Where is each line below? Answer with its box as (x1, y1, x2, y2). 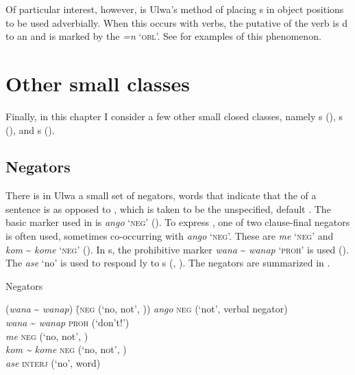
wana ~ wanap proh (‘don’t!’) (5, 315, 130, 330)
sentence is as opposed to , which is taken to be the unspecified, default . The (5, 201, 331, 216)
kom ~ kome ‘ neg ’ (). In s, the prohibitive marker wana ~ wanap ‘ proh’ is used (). (5, 242, 349, 256)
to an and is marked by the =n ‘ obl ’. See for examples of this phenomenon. (5, 29, 321, 43)
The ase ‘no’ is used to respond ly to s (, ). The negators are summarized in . (5, 255, 330, 270)
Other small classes (5, 69, 190, 97)
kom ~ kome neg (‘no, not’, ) (5, 342, 127, 356)
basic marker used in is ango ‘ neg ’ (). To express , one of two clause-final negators (5, 215, 350, 229)
